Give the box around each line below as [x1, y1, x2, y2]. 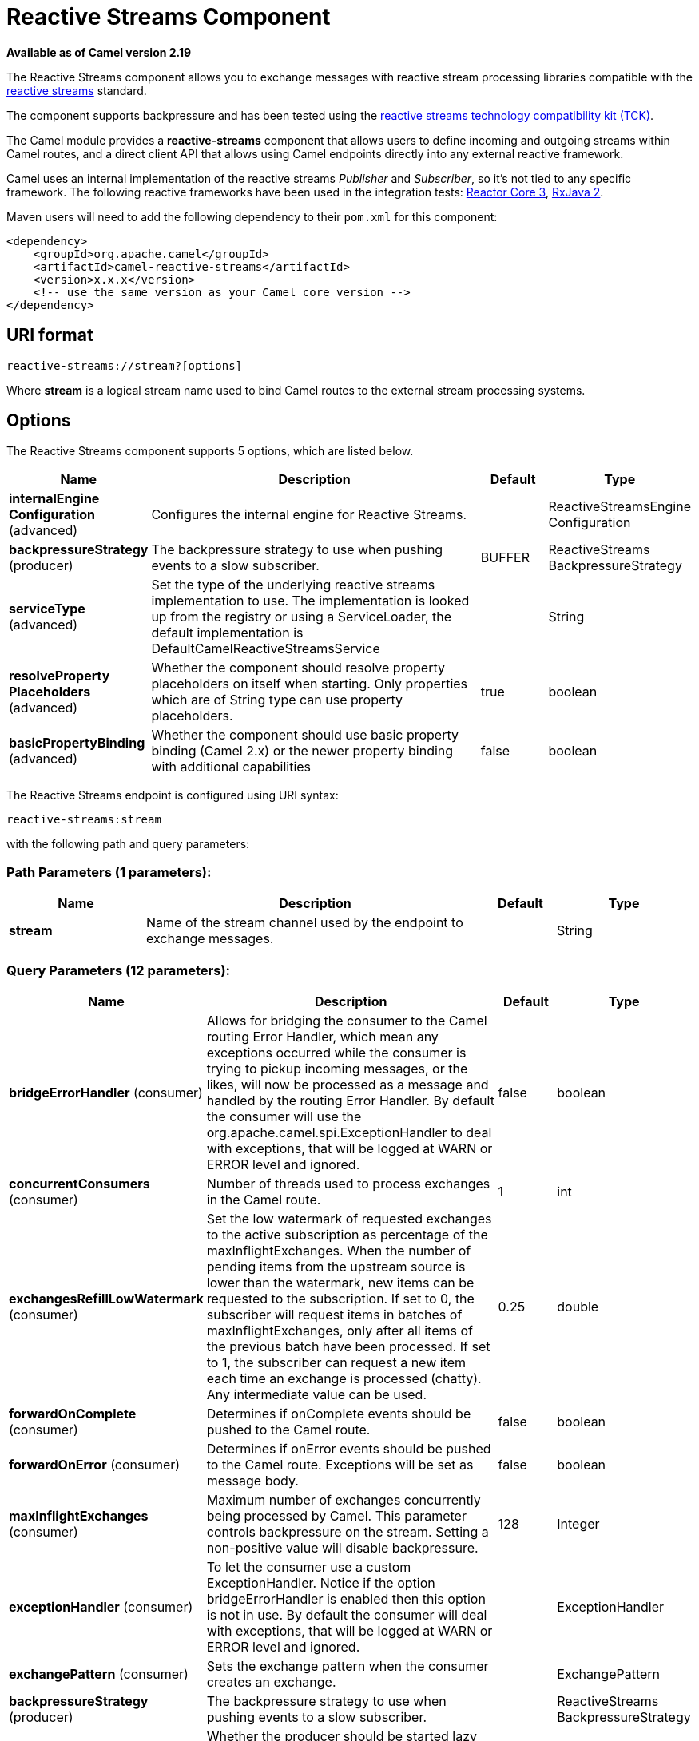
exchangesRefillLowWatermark [9, 1290, 204, 1307]
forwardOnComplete [9, 1405, 137, 1422]
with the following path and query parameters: [6, 837, 250, 851]
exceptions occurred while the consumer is [206, 1044, 467, 1061]
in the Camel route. [206, 1191, 321, 1208]
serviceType [9, 601, 85, 617]
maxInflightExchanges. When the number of [206, 1242, 471, 1259]
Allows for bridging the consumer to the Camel [206, 1012, 487, 1029]
